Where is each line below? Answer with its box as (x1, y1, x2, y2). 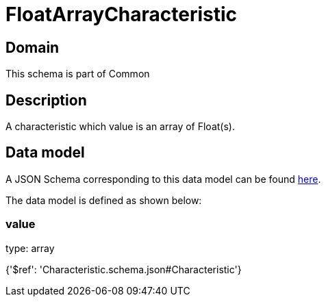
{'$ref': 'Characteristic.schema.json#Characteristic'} (5, 263, 242, 275)
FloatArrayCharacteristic (5, 3, 238, 26)
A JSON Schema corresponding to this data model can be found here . (5, 173, 321, 185)
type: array (5, 242, 55, 254)
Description (5, 91, 87, 109)
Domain (5, 38, 60, 56)
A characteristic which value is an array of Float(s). (5, 121, 235, 133)
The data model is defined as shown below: (5, 194, 202, 206)
